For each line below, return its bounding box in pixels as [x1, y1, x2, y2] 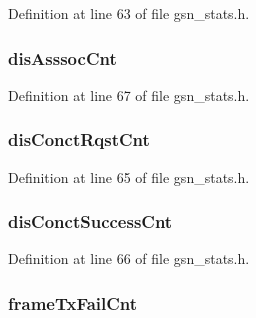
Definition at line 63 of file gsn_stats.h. [8, 3, 250, 23]
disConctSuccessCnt [8, 209, 173, 234]
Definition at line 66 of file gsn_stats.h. [8, 248, 250, 269]
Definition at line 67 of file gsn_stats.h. [8, 84, 250, 105]
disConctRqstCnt [8, 127, 150, 152]
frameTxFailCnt [8, 290, 138, 315]
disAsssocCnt [8, 45, 117, 70]
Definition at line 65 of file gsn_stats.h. [8, 166, 250, 187]
